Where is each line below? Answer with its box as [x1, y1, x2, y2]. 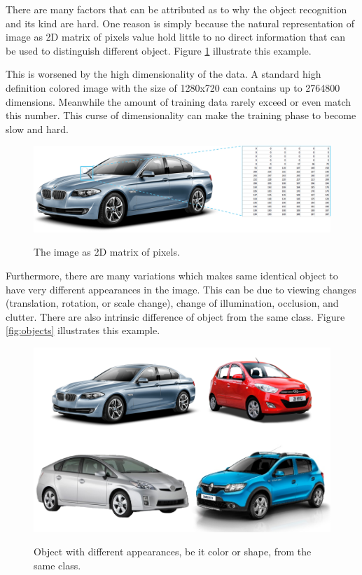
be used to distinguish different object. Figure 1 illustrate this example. [6, 43, 312, 57]
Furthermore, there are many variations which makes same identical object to [6, 268, 338, 282]
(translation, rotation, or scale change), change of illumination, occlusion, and [6, 296, 339, 310]
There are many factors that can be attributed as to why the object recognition [6, 2, 347, 16]
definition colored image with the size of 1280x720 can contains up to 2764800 [6, 80, 340, 95]
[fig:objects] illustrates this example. [6, 323, 160, 338]
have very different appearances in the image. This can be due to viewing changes [6, 282, 356, 296]
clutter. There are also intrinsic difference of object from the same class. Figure [6, 309, 345, 324]
